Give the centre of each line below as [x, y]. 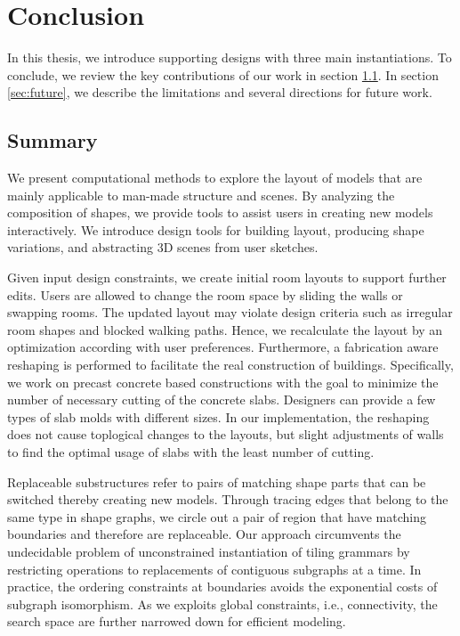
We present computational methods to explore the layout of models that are [215, 178]
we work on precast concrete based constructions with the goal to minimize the [223, 382]
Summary [52, 140]
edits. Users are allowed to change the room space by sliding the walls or [205, 294]
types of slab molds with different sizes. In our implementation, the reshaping [218, 416]
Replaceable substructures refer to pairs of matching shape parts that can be [217, 481]
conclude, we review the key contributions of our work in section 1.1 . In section [223, 74]
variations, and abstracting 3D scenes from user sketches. [163, 247]
